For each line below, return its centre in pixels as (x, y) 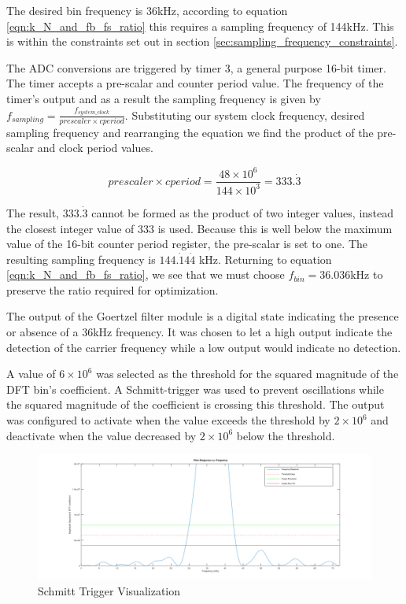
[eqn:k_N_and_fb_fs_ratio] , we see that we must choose (146, 274)
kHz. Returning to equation (265, 259)
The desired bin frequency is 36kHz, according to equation (147, 10)
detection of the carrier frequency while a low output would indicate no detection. (204, 347)
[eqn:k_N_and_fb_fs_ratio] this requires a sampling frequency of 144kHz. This (200, 26)
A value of (31, 374)
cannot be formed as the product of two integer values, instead (243, 212)
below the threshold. (286, 435)
